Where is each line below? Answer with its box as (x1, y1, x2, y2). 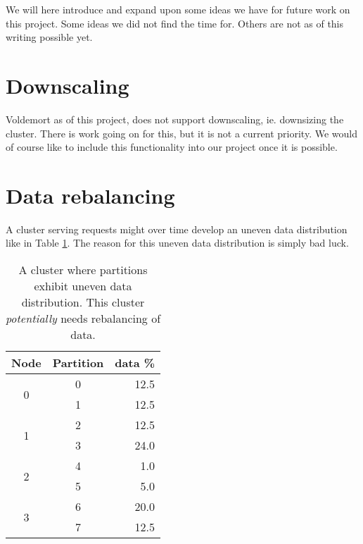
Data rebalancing (6, 180, 175, 209)
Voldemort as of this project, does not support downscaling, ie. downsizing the (6, 111, 344, 126)
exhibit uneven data (34, 278, 132, 294)
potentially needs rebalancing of (6, 310, 161, 326)
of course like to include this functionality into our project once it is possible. (6, 140, 338, 154)
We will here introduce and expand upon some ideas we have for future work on (6, 2, 350, 16)
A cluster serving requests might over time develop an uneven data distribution (6, 221, 348, 236)
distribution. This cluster (21, 294, 145, 310)
